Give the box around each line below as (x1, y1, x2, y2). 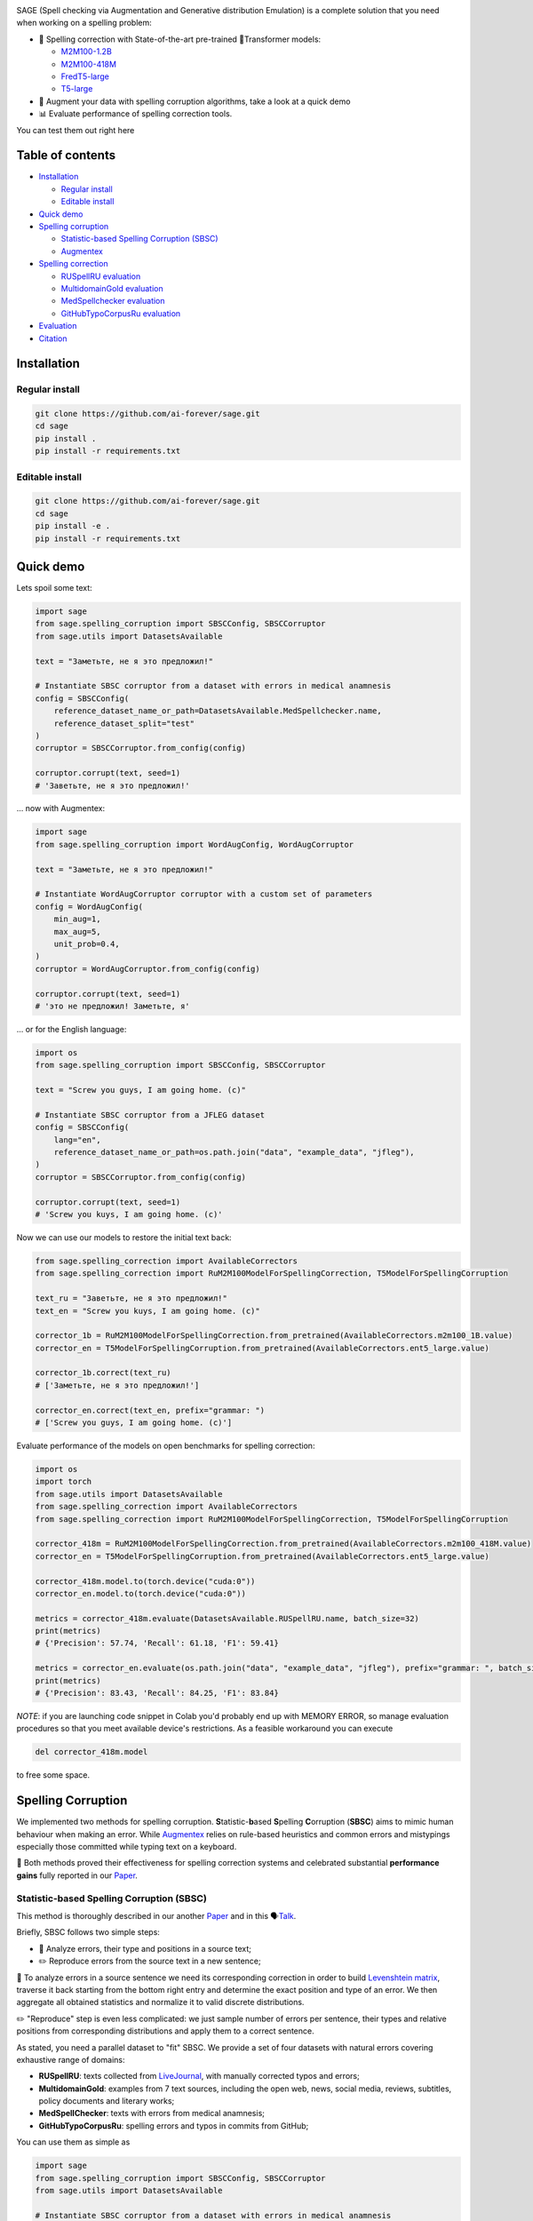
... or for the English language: (16, 1023, 127, 1034)
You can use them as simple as (16, 2137, 131, 2147)
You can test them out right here (16, 124, 135, 135)
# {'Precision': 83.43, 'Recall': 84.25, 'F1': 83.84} (35, 1688, 279, 1699)
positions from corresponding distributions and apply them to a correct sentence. (16, 2026, 314, 2036)
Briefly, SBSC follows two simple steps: (16, 1927, 160, 1938)
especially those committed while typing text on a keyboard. (16, 1842, 237, 1852)
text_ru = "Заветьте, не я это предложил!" (35, 1294, 228, 1303)
